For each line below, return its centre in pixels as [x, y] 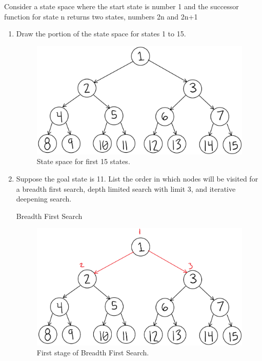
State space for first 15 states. [83, 161]
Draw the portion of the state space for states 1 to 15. [101, 34]
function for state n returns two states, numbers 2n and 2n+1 [101, 16]
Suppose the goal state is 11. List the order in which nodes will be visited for [137, 178]
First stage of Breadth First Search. [93, 353]
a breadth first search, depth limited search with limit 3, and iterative [126, 188]
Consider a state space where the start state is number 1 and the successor [122, 6]
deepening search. [44, 199]
